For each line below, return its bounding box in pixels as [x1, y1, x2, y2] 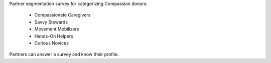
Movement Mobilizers [34, 26, 79, 32]
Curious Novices [34, 40, 69, 46]
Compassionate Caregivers [34, 12, 91, 18]
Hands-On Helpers [34, 33, 74, 39]
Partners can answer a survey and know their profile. [9, 51, 119, 57]
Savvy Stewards [34, 19, 68, 25]
